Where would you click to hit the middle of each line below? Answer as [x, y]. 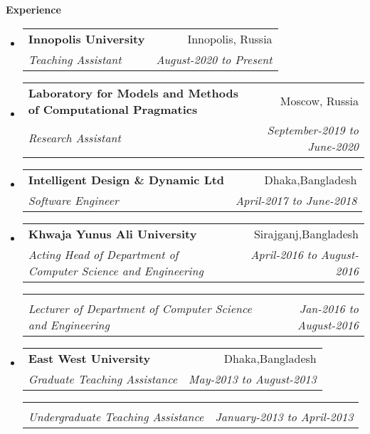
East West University [89, 358]
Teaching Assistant [75, 59]
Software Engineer [73, 200]
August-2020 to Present [214, 59]
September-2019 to [313, 129]
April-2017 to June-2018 [296, 200]
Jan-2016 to [329, 308]
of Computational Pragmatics [113, 109]
